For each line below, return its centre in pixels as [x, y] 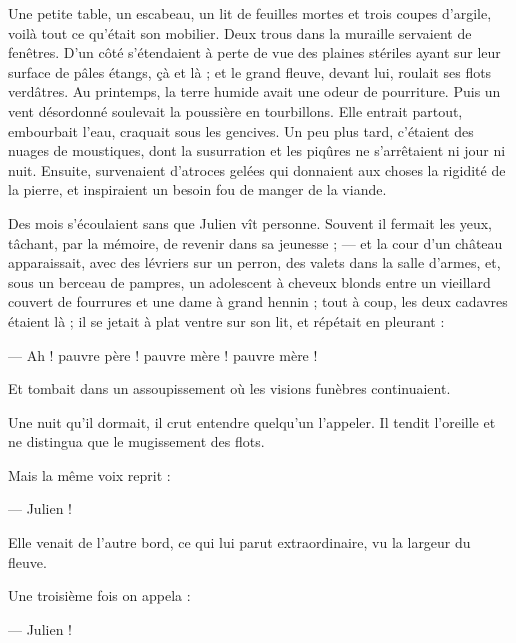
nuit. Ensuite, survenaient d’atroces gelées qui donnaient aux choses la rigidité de [257, 169]
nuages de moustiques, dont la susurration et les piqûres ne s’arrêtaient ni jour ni [257, 150]
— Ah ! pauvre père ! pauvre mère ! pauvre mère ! [163, 354]
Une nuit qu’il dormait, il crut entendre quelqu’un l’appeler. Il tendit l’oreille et [252, 421]
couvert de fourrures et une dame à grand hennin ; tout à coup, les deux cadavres [258, 301]
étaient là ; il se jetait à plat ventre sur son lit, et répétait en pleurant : [226, 320]
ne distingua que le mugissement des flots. [136, 441]
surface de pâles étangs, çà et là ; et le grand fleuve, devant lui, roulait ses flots [250, 71]
